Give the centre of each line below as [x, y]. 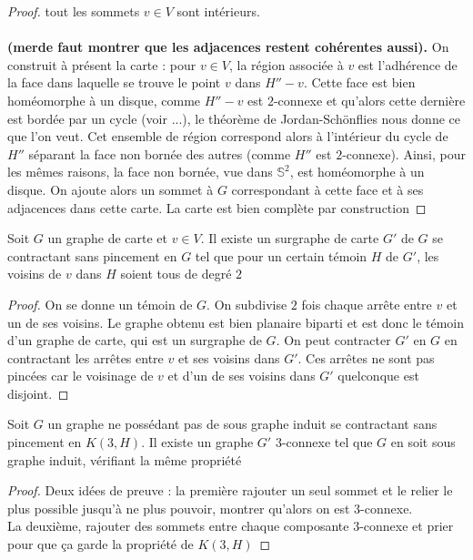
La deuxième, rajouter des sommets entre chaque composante [178, 526]
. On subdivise [247, 304]
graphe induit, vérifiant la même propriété [125, 459]
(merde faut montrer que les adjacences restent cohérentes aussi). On [228, 47]
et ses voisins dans [229, 357]
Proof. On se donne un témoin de [100, 304]
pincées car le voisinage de [81, 376]
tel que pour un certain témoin [281, 255]
